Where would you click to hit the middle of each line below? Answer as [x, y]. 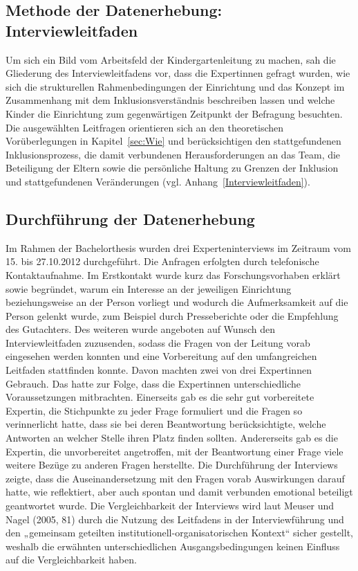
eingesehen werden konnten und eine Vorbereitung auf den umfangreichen [161, 356]
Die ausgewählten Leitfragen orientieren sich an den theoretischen [145, 127]
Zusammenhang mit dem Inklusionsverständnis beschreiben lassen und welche [170, 100]
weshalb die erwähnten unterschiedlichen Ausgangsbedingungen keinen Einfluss [173, 546]
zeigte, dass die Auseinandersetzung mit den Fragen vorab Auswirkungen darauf [175, 478]
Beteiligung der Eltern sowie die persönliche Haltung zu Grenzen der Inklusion [172, 168]
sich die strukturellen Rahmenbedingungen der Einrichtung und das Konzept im [175, 86]
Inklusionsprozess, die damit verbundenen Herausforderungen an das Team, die [173, 154]
